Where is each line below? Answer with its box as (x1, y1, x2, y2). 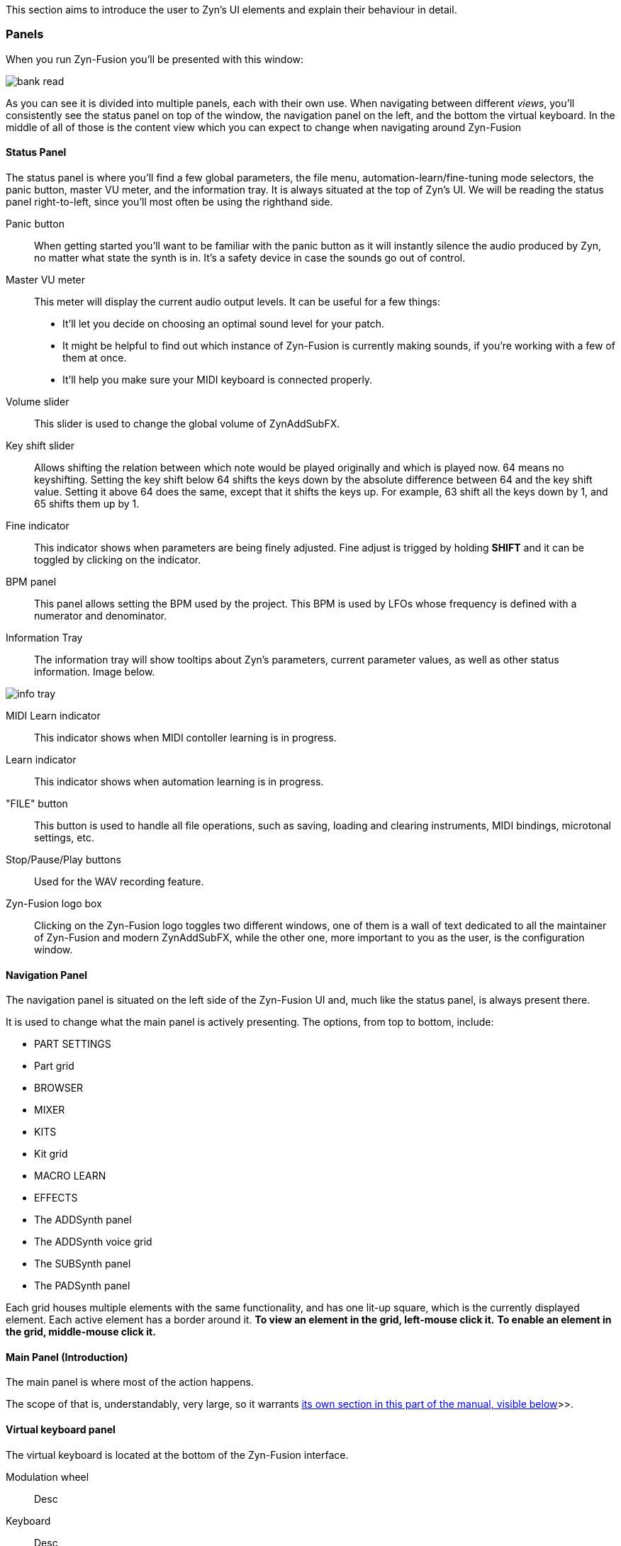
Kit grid (34, 1148, 68, 1160)
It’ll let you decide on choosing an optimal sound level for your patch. (62, 317, 385, 330)
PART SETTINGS (34, 1038, 111, 1051)
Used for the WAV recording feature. (34, 875, 204, 887)
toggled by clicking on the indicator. (34, 553, 201, 566)
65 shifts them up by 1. (34, 497, 140, 510)
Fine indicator (6, 519, 69, 532)
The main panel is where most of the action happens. (6, 1376, 254, 1389)
